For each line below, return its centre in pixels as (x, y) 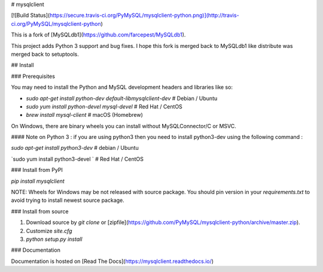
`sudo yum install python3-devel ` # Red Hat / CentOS (77, 159)
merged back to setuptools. (45, 54)
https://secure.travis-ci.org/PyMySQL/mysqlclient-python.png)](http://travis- (144, 16)
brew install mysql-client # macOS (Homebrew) (85, 115)
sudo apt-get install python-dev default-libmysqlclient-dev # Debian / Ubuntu (122, 98)
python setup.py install (54, 239)
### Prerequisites (33, 76)
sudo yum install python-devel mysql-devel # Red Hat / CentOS (104, 106)
